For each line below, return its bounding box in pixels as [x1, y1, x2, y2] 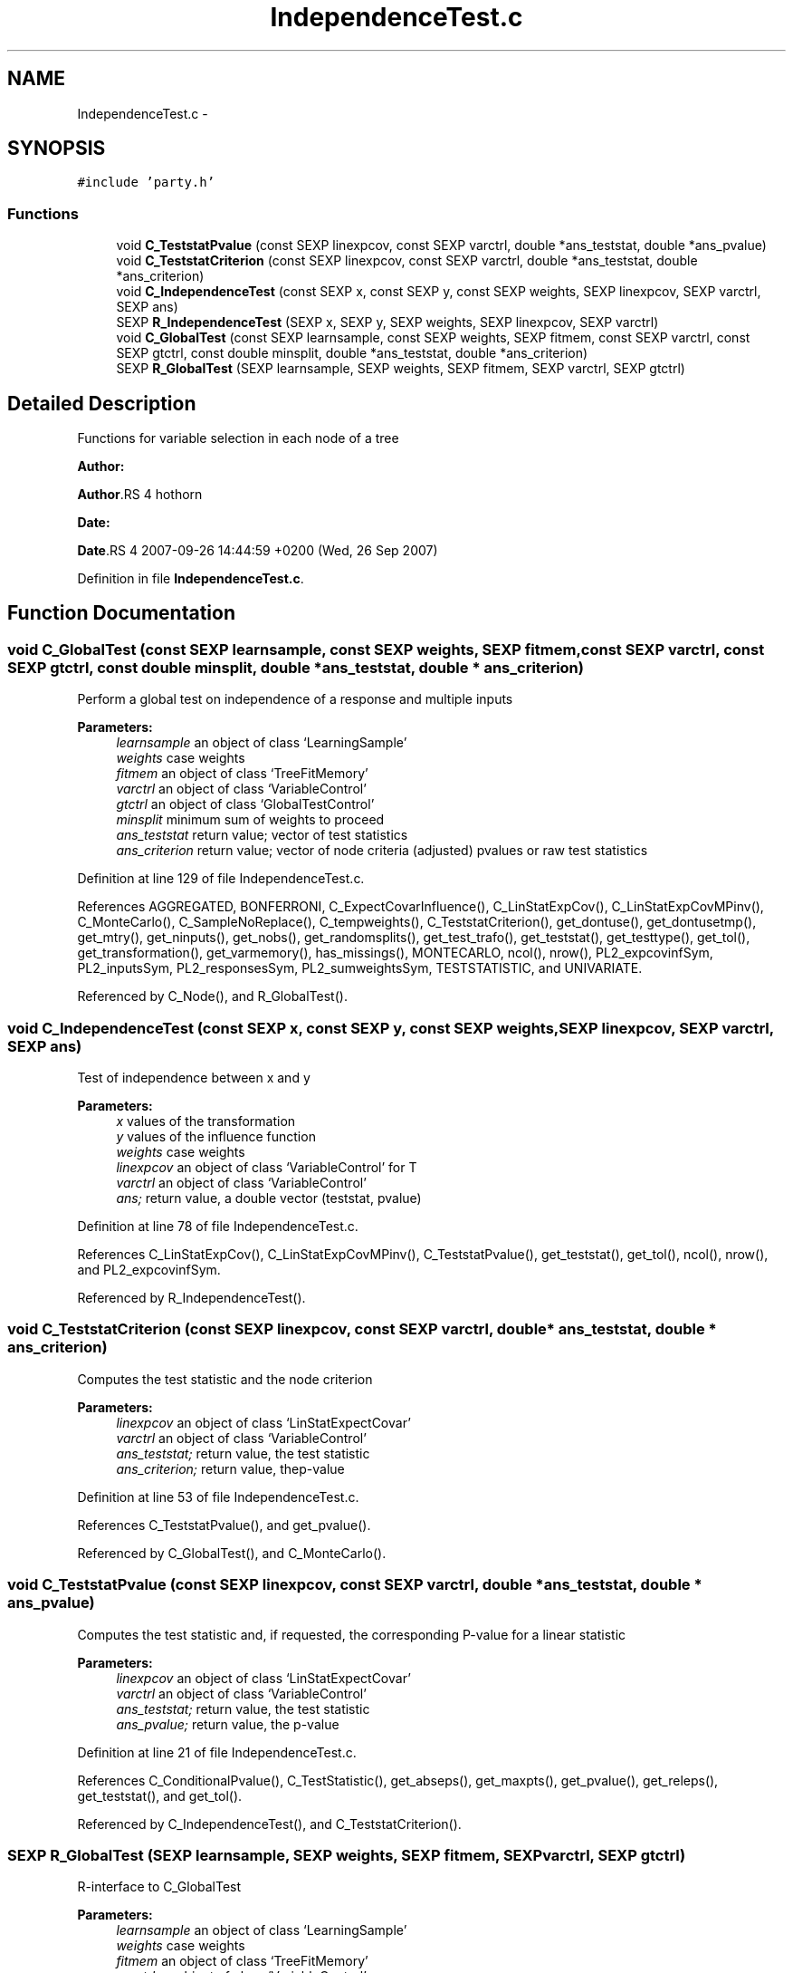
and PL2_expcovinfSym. [77, 1262, 221, 1277]
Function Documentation [7, 602, 235, 625]
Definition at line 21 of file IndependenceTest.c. [77, 1744, 357, 1760]
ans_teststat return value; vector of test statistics [116, 827, 408, 843]
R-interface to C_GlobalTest [77, 1879, 242, 1895]
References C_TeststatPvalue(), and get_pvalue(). [77, 1516, 371, 1533]
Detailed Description [7, 391, 196, 415]
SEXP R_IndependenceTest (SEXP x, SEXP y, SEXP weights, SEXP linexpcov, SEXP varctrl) [116, 314, 659, 331]
